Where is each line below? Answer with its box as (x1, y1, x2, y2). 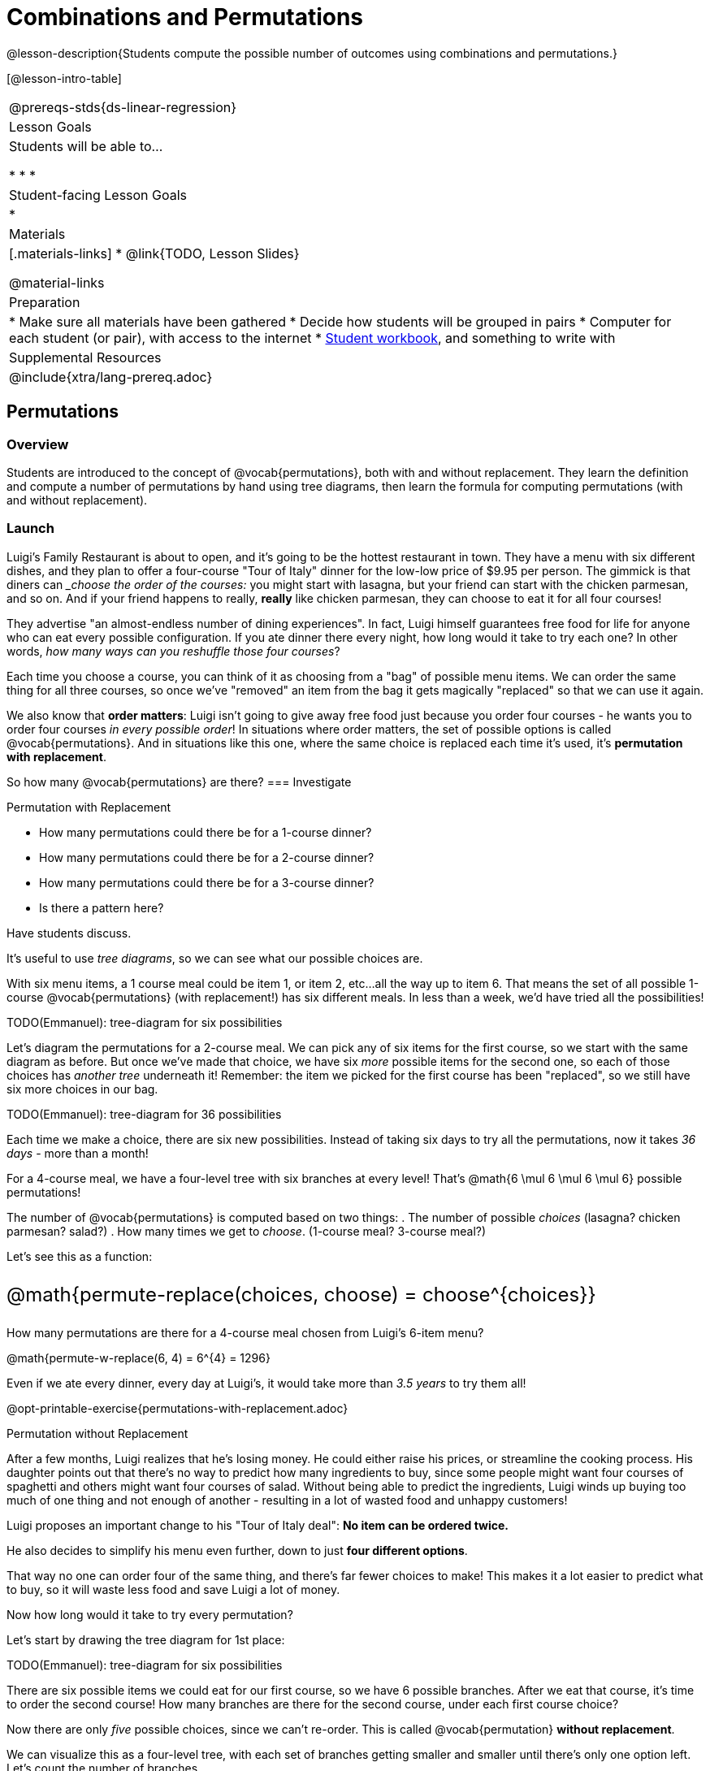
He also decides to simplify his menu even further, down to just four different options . (6, 1543, 468, 1557)
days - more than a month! (6, 1145, 149, 1160)
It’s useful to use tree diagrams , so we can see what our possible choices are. (6, 950, 423, 965)
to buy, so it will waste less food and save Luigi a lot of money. (6, 1582, 340, 1596)
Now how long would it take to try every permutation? (6, 1607, 293, 1622)
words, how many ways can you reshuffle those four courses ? (6, 643, 340, 658)
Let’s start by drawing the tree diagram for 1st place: (6, 1632, 285, 1647)
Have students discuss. (6, 925, 132, 940)
